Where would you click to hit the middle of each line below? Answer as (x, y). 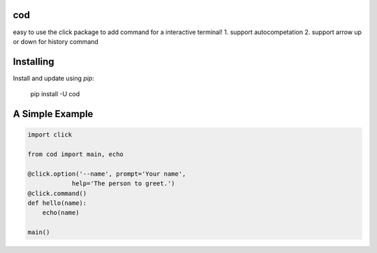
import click (50, 135)
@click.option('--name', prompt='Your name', (107, 174)
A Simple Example (53, 114)
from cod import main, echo (75, 154)
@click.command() (57, 193)
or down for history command (56, 41)
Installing (34, 62)
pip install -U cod (55, 94)
